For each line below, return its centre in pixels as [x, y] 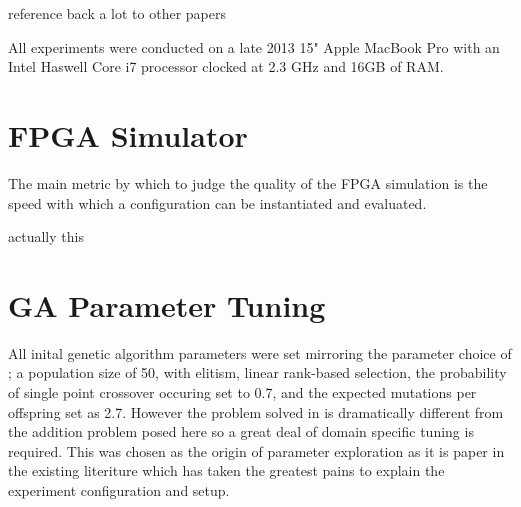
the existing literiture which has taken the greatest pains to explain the [226, 470]
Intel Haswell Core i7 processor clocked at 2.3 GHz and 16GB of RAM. [226, 66]
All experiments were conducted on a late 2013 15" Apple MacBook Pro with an [254, 46]
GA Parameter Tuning [167, 304]
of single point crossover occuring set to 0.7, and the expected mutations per [242, 392]
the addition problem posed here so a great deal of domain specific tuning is [241, 431]
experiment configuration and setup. [119, 489]
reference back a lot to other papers [117, 13]
